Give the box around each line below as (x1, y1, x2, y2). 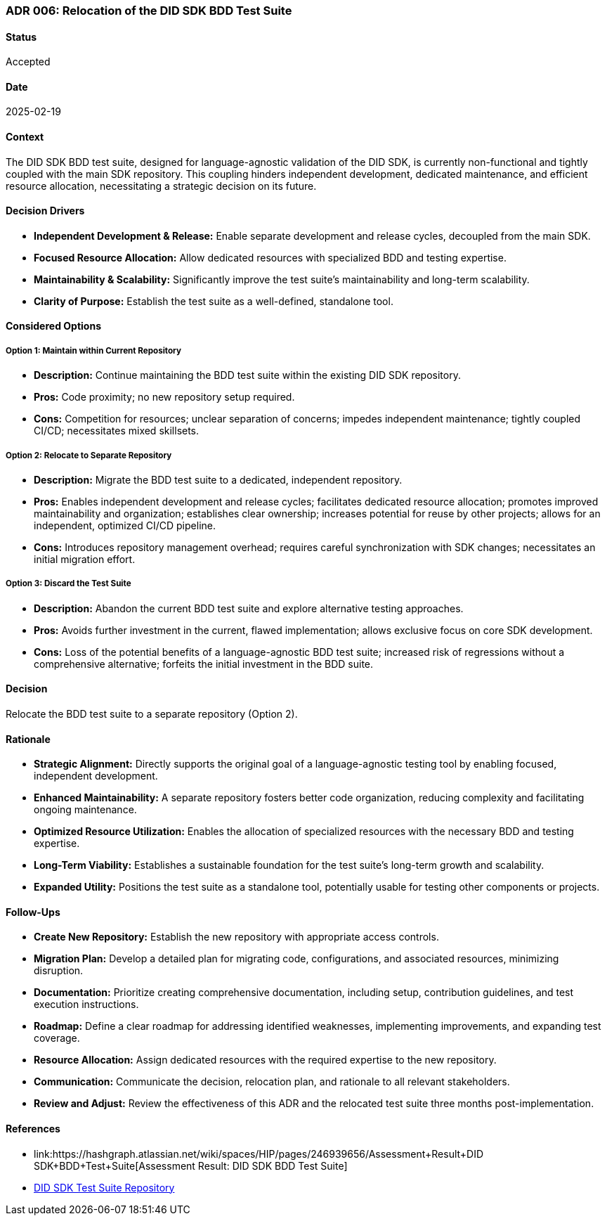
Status (6, 30, 37, 43)
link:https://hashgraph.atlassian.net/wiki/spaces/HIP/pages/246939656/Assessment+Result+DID (34, 1147, 484, 1160)
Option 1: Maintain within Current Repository (6, 345, 181, 356)
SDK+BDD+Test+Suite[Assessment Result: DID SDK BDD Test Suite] (34, 1159, 348, 1172)
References (6, 1123, 60, 1135)
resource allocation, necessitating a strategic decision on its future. (6, 179, 317, 192)
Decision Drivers (6, 205, 85, 217)
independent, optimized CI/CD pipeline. (34, 519, 216, 532)
